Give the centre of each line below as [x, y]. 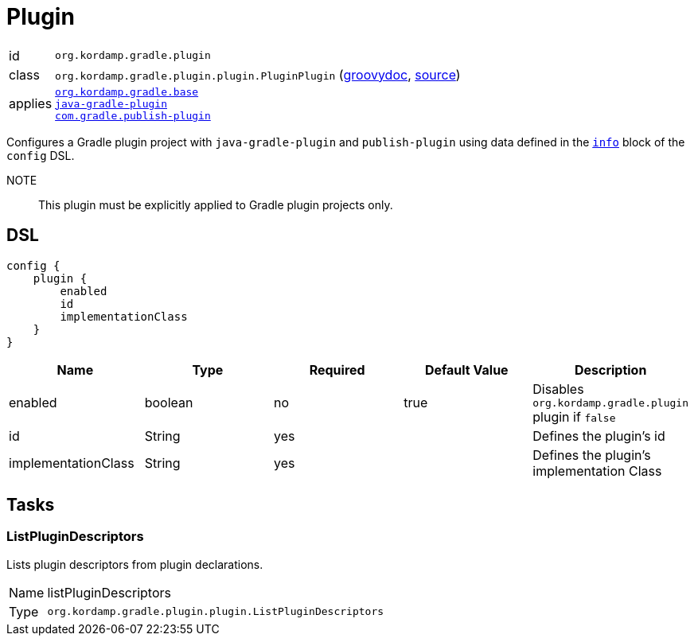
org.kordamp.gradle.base [127, 91]
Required [337, 370]
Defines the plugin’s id [599, 436]
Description [610, 370]
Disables [558, 389]
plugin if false [574, 416]
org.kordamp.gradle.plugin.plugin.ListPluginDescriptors [216, 612]
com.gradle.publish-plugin [133, 115]
